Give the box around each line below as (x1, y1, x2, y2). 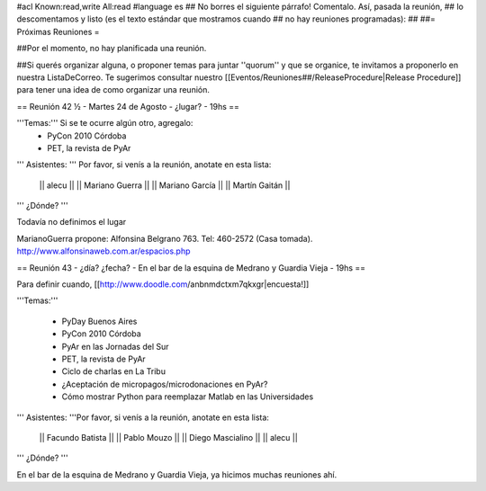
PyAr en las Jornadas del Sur (61, 341, 170, 352)
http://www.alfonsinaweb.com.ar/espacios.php (16, 245, 191, 256)
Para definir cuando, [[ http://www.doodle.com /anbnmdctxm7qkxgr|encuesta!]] (16, 279, 310, 290)
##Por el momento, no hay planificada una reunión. (16, 43, 207, 54)
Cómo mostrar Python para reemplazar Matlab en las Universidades (61, 391, 314, 402)
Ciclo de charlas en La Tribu (61, 366, 166, 377)
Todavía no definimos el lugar (16, 217, 127, 228)
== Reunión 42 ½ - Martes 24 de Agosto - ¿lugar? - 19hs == (16, 101, 240, 112)
